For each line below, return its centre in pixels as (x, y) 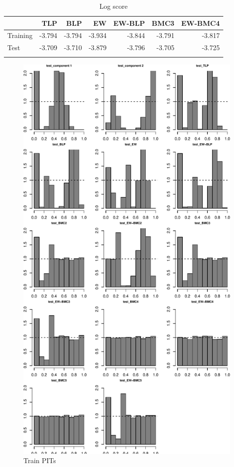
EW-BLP (129, 23)
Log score (113, 6)
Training (20, 35)
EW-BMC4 (200, 23)
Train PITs (40, 460)
